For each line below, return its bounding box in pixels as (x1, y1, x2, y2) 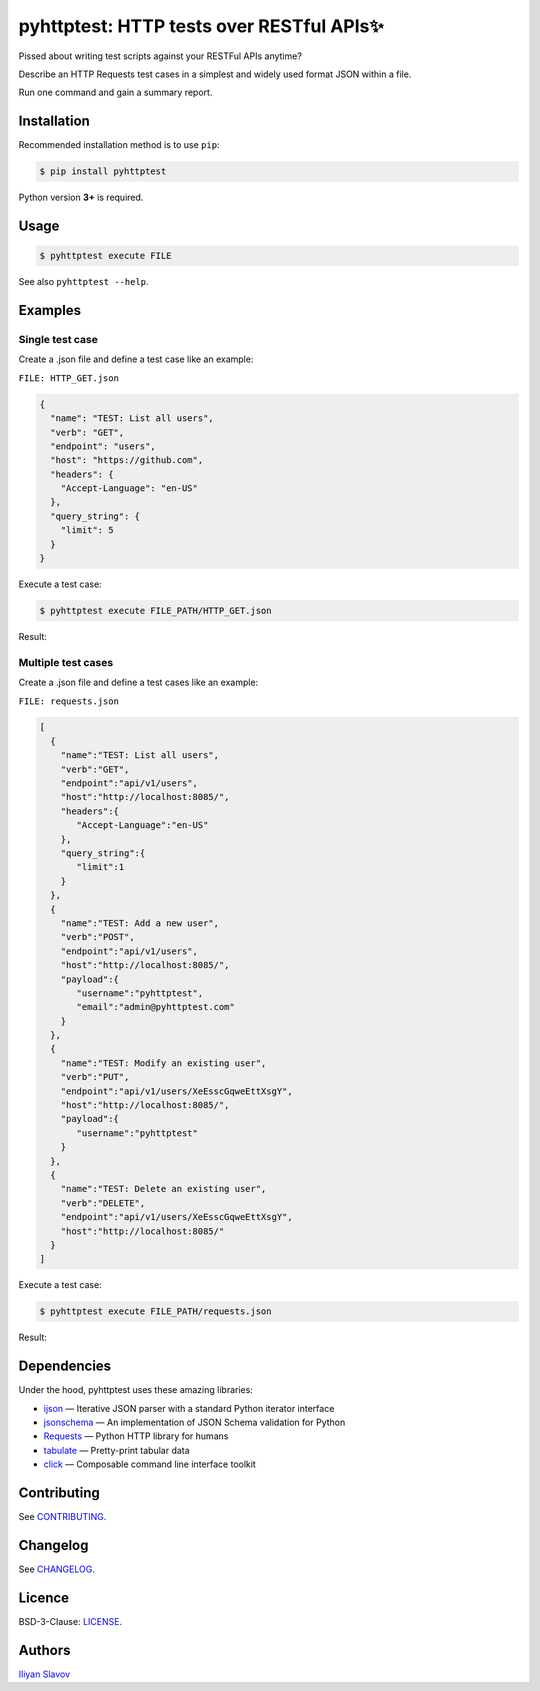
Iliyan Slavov (18, 1668, 71, 1680)
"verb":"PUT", (60, 1071, 130, 1083)
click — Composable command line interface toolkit (43, 1458, 257, 1470)
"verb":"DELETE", (60, 1197, 146, 1209)
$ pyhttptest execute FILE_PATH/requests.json (39, 1306, 272, 1317)
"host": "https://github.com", (50, 455, 204, 466)
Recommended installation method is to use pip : (18, 139, 220, 151)
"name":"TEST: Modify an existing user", (60, 1057, 267, 1069)
